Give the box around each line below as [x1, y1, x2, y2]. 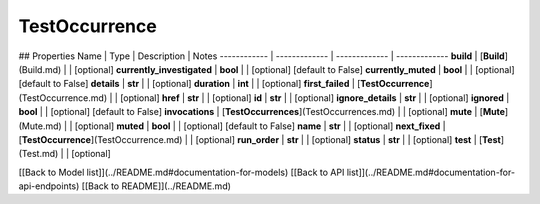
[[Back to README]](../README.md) [81, 180, 232, 192]
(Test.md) [18, 148, 59, 160]
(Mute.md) [18, 120, 62, 132]
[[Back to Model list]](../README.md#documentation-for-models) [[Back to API [18, 166, 345, 178]
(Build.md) [18, 63, 62, 75]
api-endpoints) [18, 180, 80, 192]
